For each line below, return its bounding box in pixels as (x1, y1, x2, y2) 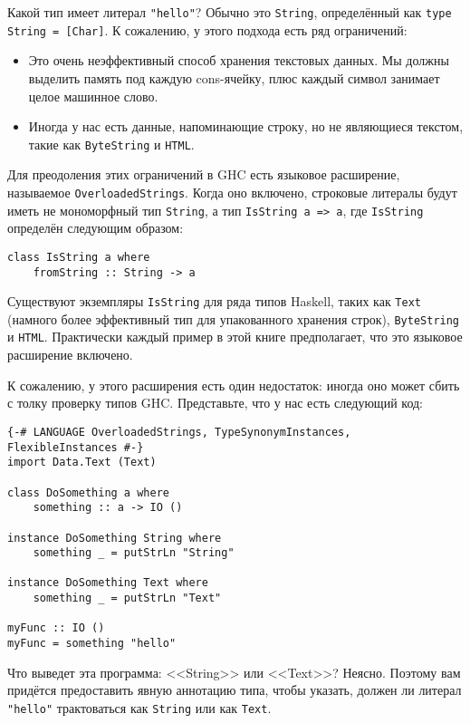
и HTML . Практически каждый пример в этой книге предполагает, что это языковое (7, 327, 463, 346)
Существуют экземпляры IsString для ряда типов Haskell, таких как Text (7, 292, 421, 311)
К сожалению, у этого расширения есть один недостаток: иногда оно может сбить (7, 375, 460, 394)
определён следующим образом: (7, 218, 184, 237)
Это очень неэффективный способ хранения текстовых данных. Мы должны (28, 51, 449, 70)
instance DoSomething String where (7, 531, 222, 545)
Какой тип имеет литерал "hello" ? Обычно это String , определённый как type (7, 3, 452, 21)
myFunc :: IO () (7, 622, 105, 635)
